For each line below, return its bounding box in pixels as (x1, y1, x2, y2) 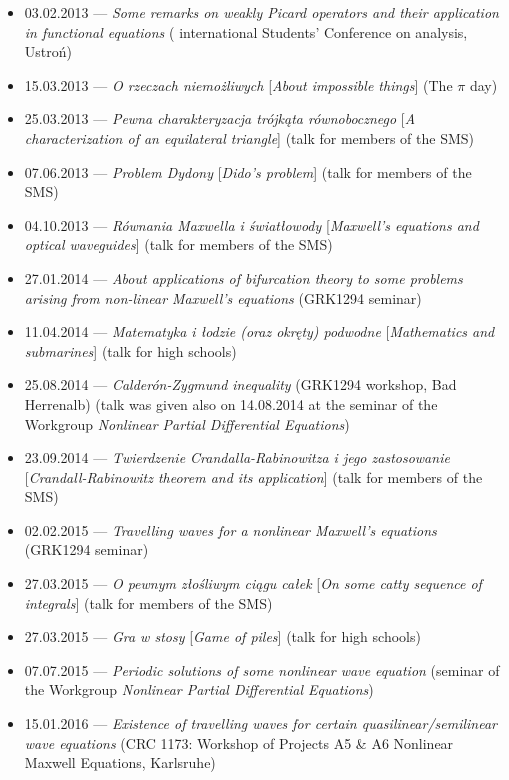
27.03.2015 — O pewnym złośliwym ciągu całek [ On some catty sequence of (24, 573, 482, 594)
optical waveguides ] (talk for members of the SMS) (24, 234, 333, 255)
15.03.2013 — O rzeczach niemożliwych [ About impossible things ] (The (24, 74, 453, 95)
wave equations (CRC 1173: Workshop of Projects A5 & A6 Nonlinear (24, 732, 454, 753)
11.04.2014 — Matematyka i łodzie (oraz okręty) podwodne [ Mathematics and (24, 321, 495, 342)
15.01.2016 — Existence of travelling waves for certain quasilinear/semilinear (24, 713, 498, 734)
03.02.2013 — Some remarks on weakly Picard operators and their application (24, 2, 499, 22)
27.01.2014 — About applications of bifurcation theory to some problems (24, 267, 463, 288)
